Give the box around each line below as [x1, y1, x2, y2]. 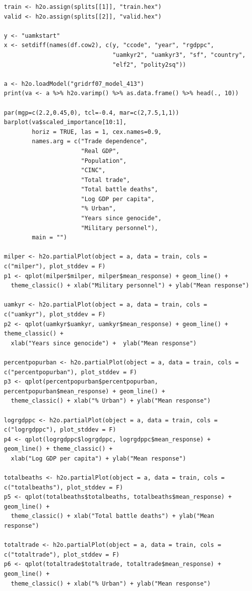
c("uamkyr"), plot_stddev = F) [4, 311, 106, 318]
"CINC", [81, 167, 106, 174]
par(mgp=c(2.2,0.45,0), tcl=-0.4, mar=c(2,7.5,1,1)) [4, 109, 179, 116]
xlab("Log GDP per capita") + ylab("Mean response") [11, 455, 186, 462]
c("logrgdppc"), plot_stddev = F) [4, 426, 116, 434]
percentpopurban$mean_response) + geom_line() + [4, 387, 165, 395]
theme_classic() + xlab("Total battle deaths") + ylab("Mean [11, 513, 214, 520]
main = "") [32, 234, 67, 241]
